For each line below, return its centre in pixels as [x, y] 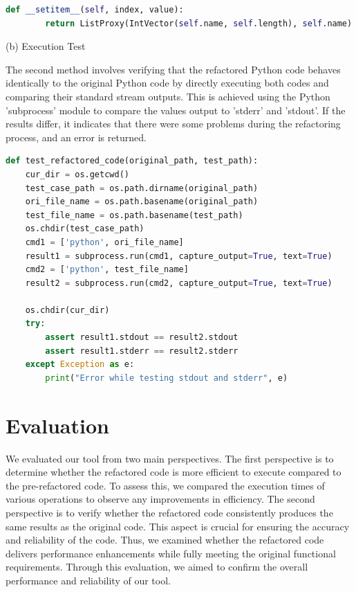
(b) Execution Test [46, 46]
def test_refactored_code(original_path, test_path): [132, 161]
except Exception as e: [80, 365]
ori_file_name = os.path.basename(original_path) [142, 202]
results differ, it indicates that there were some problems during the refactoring [173, 124]
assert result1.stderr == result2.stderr [142, 351]
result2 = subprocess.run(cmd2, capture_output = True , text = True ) [179, 283]
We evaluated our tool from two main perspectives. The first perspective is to [170, 458]
